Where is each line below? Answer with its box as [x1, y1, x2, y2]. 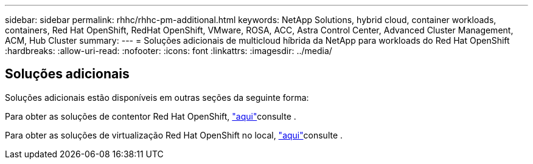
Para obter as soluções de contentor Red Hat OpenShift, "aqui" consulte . [5, 111, 296, 121]
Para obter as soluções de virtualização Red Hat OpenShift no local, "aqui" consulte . [5, 129, 343, 140]
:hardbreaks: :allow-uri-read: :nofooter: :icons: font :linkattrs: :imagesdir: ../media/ [5, 46, 332, 56]
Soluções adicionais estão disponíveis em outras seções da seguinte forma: [5, 92, 309, 103]
